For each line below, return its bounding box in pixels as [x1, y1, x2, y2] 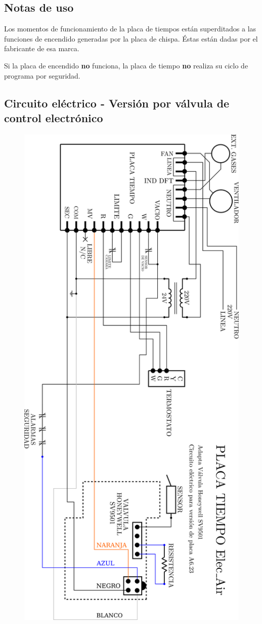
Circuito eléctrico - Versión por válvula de [4, 95, 230, 111]
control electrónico [4, 109, 103, 125]
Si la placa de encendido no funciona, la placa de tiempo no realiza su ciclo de [4, 60, 248, 70]
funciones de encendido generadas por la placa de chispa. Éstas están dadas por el [4, 33, 258, 44]
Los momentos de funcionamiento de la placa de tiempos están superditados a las [4, 23, 256, 34]
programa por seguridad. [4, 70, 80, 81]
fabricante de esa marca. [4, 43, 79, 54]
